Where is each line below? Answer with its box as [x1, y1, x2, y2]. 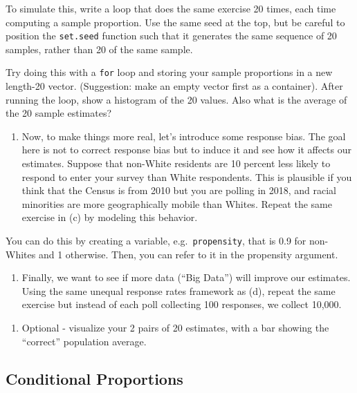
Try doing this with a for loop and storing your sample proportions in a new [6, 65, 333, 79]
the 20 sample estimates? [6, 106, 112, 120]
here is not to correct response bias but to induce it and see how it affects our [21, 142, 352, 157]
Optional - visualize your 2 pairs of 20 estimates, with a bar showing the [21, 320, 329, 335]
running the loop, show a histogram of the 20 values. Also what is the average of [6, 92, 347, 106]
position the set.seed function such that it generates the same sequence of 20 [6, 28, 337, 43]
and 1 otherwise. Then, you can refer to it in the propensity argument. [38, 247, 338, 261]
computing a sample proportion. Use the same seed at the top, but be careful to [6, 15, 345, 29]
